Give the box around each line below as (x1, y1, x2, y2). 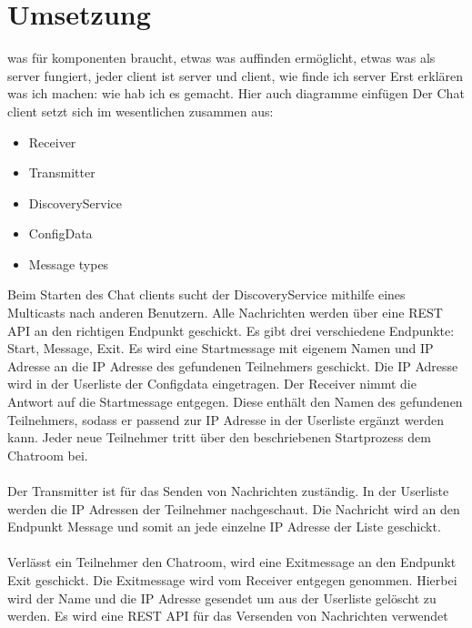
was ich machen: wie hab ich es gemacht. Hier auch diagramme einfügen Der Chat (7, 84, 465, 103)
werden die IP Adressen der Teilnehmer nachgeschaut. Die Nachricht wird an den (7, 499, 460, 518)
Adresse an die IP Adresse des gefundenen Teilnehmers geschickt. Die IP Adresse (7, 356, 458, 375)
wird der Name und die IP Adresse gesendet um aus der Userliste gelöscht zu (7, 588, 437, 607)
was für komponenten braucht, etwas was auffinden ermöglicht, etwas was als (7, 48, 436, 67)
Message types (28, 254, 109, 273)
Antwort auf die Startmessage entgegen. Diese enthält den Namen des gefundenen (7, 392, 463, 411)
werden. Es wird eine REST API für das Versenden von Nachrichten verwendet (7, 606, 448, 625)
